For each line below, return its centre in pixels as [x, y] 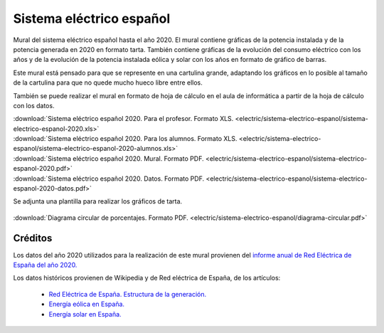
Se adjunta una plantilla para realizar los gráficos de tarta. [98, 201]
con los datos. [34, 105]
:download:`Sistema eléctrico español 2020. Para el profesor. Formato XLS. [123, 119]
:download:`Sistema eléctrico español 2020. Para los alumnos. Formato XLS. [125, 139]
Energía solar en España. [85, 314]
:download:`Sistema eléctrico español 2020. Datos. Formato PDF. [109, 179]
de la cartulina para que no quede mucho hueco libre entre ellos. [108, 83]
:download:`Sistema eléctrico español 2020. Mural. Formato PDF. [108, 158]
